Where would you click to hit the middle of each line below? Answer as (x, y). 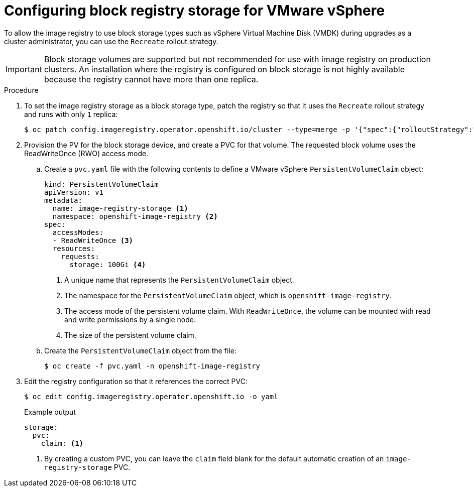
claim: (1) (62, 443)
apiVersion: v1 (74, 192)
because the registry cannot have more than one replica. (151, 79)
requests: (80, 256)
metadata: (63, 200)
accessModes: (78, 232)
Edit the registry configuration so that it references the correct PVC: (136, 381)
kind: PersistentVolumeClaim (101, 184)
